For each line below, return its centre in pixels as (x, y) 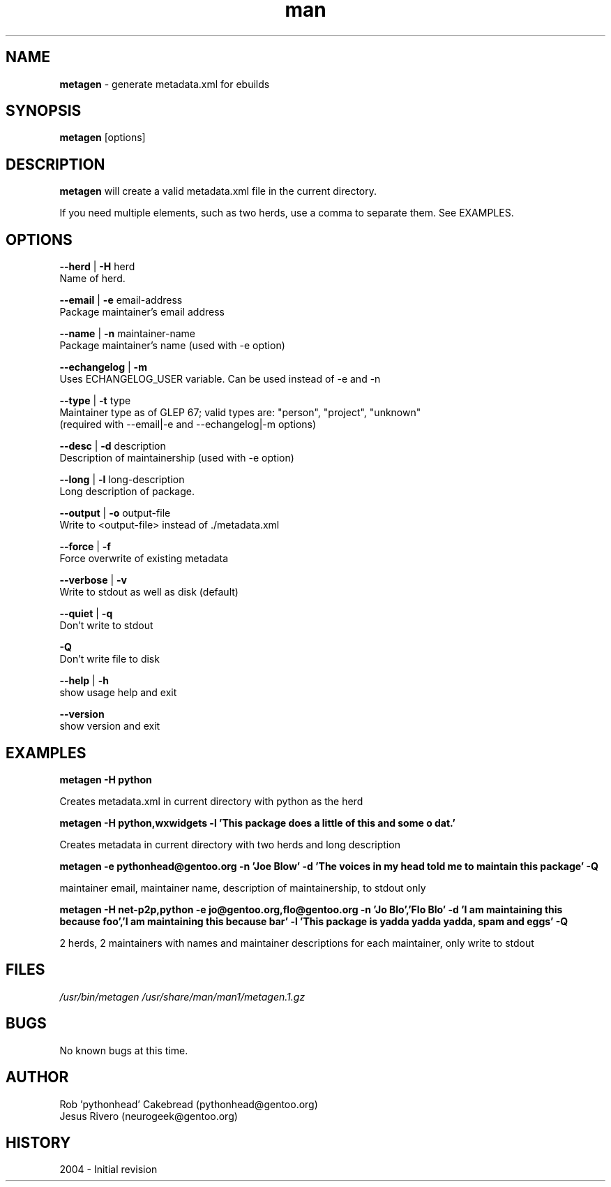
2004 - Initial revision (108, 1170)
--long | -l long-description (122, 480)
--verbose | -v (93, 580)
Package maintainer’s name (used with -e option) (172, 346)
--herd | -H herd (97, 267)
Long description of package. (127, 492)
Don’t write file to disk (110, 659)
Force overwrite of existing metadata (144, 559)
